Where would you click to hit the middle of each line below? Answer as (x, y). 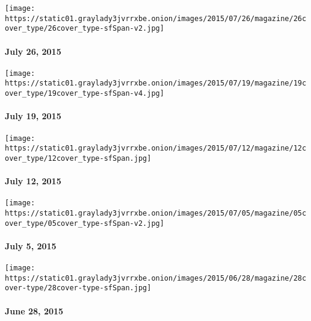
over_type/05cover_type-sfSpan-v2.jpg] (85, 223)
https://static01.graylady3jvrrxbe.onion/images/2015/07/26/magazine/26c (156, 18)
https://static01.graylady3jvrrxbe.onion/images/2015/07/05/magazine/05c (156, 213)
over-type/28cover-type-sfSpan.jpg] (78, 288)
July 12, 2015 (33, 181)
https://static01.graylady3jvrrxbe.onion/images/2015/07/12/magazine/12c (156, 148)
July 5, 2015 (31, 245)
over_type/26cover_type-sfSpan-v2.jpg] (85, 29)
